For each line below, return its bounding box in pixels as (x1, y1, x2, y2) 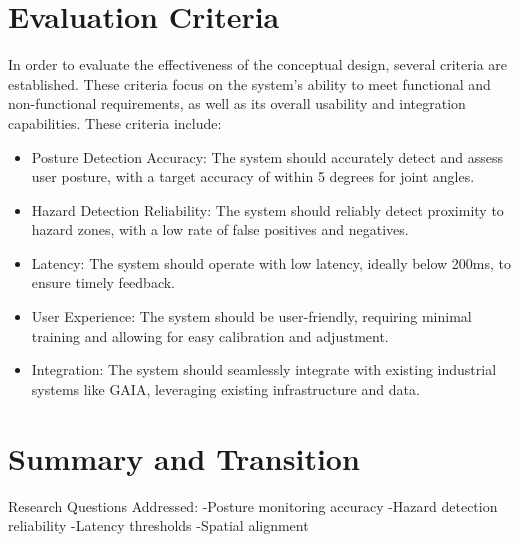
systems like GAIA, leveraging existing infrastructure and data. (31, 378, 420, 399)
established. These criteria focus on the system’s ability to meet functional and (8, 73, 491, 94)
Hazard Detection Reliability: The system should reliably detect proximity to (31, 199, 504, 220)
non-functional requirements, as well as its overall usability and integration (8, 93, 466, 114)
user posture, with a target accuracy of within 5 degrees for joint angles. (31, 166, 475, 187)
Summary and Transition (8, 437, 360, 478)
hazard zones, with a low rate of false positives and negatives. (31, 219, 409, 240)
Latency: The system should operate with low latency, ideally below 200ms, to (31, 252, 512, 273)
